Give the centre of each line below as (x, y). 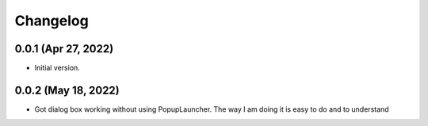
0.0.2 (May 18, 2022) (67, 90)
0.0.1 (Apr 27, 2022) (64, 49)
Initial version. (57, 68)
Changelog (52, 21)
